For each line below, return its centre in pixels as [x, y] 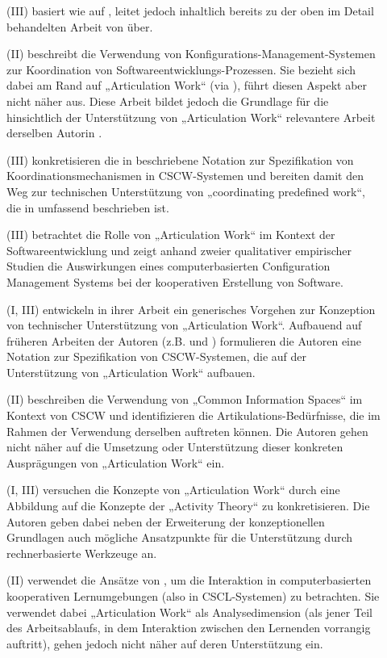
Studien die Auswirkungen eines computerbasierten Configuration [169, 266]
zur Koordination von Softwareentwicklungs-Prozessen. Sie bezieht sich [181, 69]
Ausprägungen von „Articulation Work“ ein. [116, 462]
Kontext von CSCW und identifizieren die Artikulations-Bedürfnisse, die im [193, 415]
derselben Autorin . [54, 133]
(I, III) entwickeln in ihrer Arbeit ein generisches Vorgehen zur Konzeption [191, 309]
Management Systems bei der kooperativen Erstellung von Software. [175, 281]
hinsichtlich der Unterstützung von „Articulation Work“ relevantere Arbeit [191, 117]
